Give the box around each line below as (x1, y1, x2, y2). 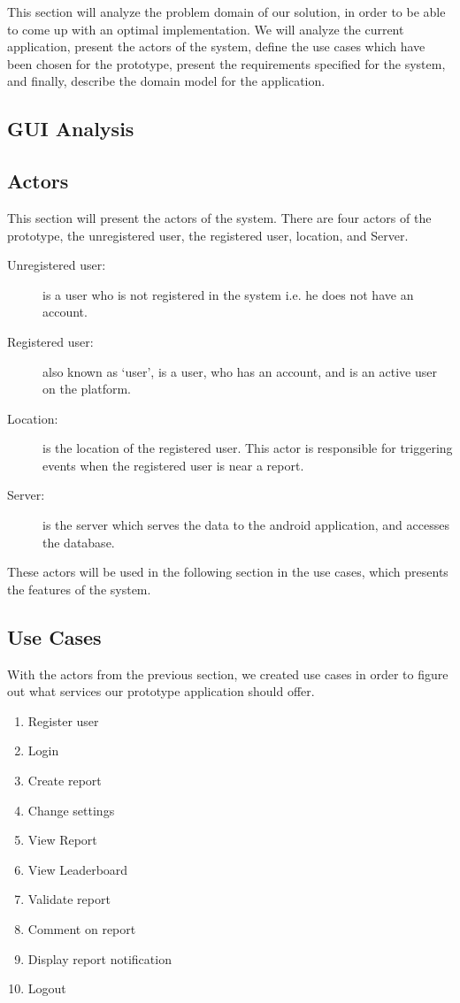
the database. (42, 532, 115, 551)
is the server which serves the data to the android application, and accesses (42, 516, 449, 534)
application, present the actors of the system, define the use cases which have (7, 37, 425, 56)
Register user (27, 711, 99, 730)
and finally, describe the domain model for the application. (7, 72, 326, 90)
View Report (27, 831, 97, 849)
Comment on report (27, 920, 136, 938)
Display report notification (27, 949, 172, 968)
